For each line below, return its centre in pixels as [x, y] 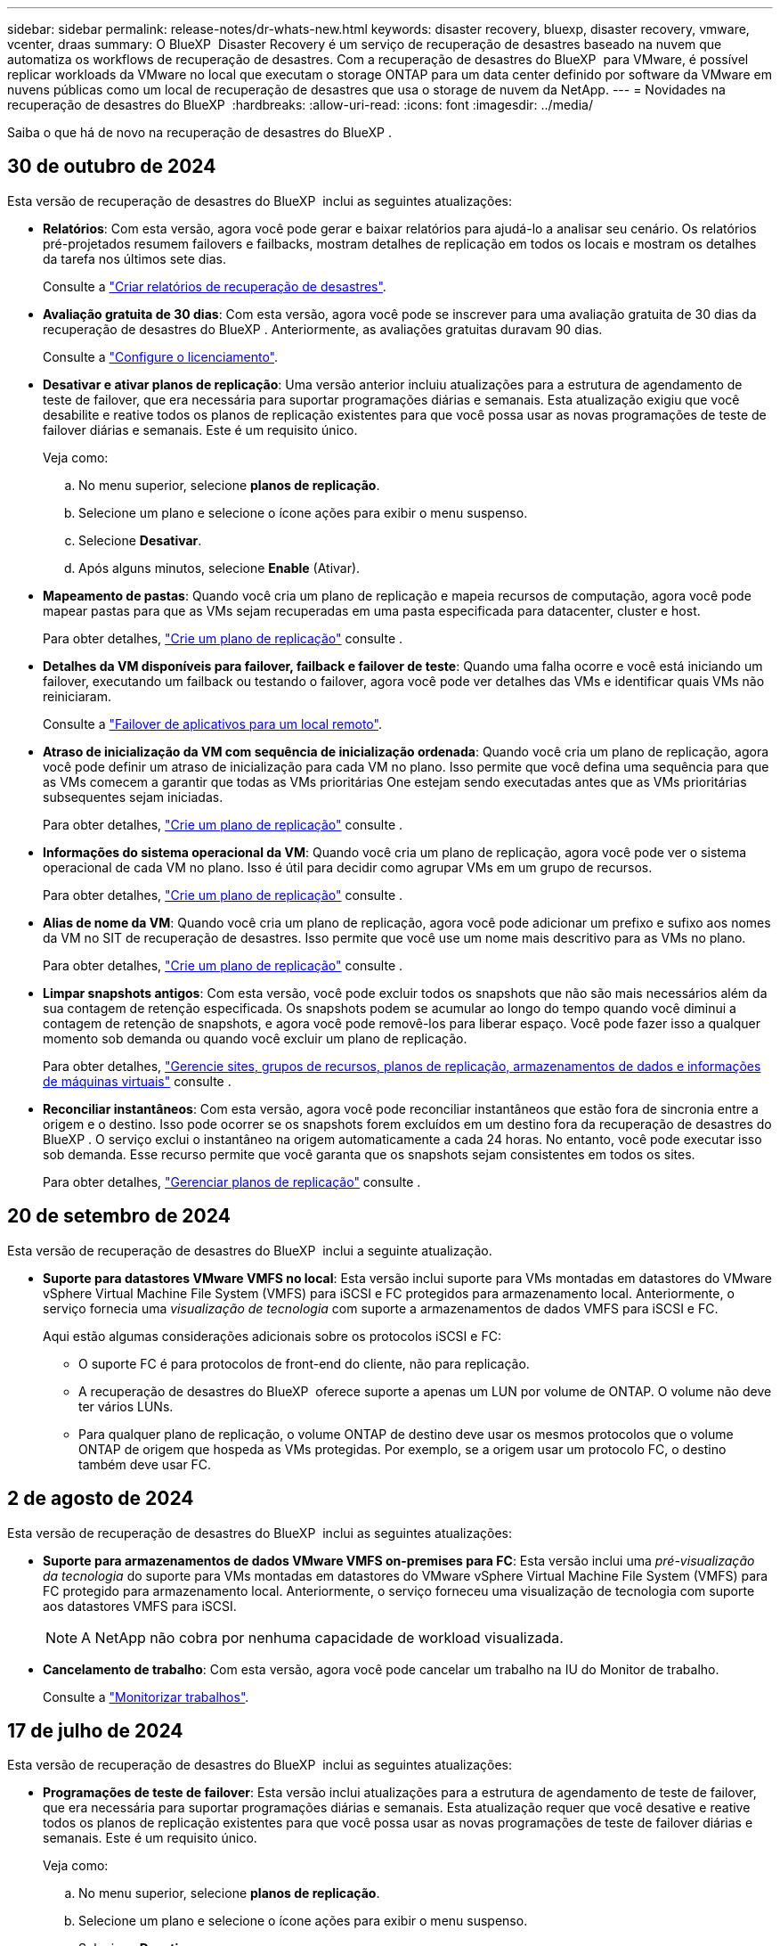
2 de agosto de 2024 [101, 1499]
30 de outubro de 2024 [112, 167]
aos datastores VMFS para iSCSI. [140, 1606]
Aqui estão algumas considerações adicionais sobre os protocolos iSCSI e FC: [272, 1336]
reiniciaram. [77, 696]
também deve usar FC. [145, 1464]
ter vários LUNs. [126, 1406]
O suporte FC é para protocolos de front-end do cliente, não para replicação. [304, 1363]
